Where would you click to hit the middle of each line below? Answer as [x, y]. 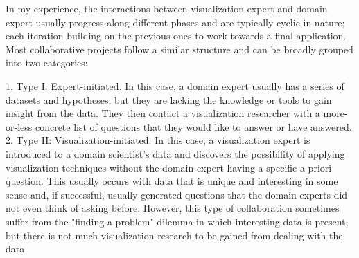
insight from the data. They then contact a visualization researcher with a [163, 113]
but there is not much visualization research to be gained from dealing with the [174, 235]
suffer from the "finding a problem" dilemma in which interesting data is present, [177, 221]
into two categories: [47, 63]
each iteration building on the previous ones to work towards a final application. [176, 36]
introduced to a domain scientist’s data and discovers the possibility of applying [175, 153]
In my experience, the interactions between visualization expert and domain [167, 8]
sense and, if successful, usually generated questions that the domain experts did [177, 194]
